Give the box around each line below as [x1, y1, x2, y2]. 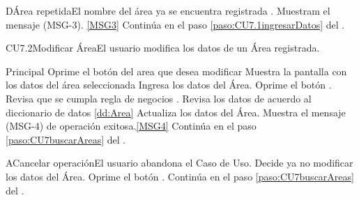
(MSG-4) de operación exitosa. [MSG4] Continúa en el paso [6, 118, 257, 133]
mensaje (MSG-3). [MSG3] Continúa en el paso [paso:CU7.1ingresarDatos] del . [6, 17, 345, 31]
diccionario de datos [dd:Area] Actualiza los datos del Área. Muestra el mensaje [6, 105, 346, 119]
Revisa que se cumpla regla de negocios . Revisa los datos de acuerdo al [6, 91, 312, 105]
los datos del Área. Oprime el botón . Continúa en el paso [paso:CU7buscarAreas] [6, 169, 354, 183]
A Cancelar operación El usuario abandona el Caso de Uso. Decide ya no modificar [6, 155, 353, 170]
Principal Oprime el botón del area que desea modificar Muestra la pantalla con [6, 63, 347, 78]
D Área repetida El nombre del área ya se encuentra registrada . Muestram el [6, 3, 330, 17]
